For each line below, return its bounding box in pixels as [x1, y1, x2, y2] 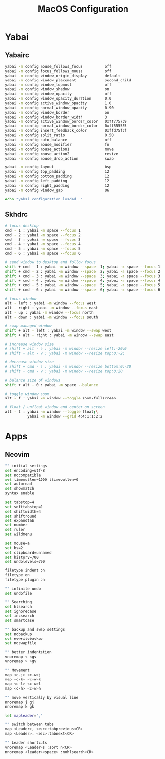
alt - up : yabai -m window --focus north [5, 310, 94, 315]
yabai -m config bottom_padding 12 [5, 174, 110, 179]
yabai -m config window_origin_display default [5, 73, 121, 78]
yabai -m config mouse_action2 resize [5, 151, 119, 156]
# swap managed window [5, 323, 52, 328]
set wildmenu [5, 532, 32, 537]
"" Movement [5, 668, 30, 673]
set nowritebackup [5, 636, 43, 641]
